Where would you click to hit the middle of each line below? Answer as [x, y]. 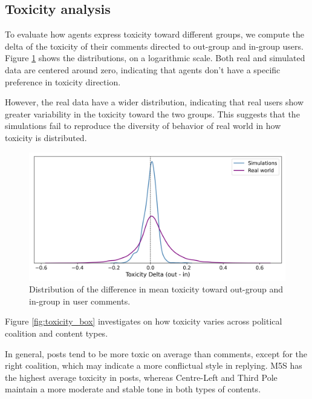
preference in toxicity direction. [63, 81]
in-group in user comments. [80, 301]
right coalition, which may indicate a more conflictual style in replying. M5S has [154, 365]
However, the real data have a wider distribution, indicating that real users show [154, 102]
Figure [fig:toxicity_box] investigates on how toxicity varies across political [144, 321]
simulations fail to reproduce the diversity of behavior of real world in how [143, 126]
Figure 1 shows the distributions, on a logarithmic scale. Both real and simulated [155, 58]
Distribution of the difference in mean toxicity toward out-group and [156, 289]
